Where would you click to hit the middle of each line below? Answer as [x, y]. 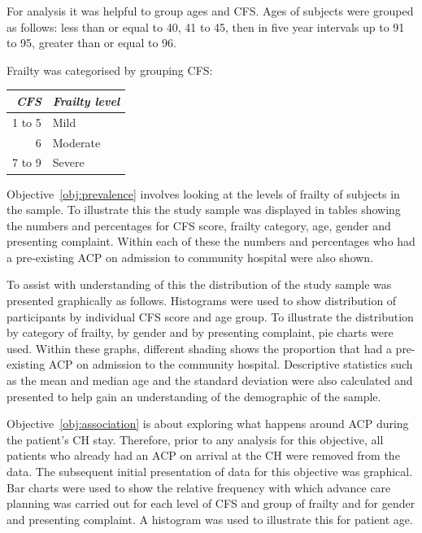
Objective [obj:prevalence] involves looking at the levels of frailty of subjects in [203, 193]
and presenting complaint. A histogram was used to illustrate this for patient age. [210, 519]
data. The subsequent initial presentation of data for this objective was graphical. [210, 471]
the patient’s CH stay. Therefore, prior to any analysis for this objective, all [195, 439]
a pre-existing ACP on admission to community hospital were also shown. [190, 257]
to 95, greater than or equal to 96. [91, 43]
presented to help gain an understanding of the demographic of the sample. [194, 396]
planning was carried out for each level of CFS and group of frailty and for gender [211, 503]
